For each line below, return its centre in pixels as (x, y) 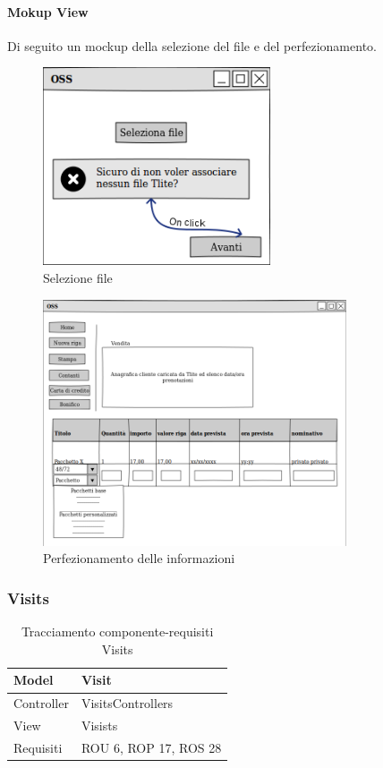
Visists (99, 725)
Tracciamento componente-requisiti (117, 631)
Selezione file (78, 278)
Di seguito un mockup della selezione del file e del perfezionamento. (192, 45)
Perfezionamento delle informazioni (139, 558)
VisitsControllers (127, 703)
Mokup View (48, 11)
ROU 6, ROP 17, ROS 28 (151, 747)
